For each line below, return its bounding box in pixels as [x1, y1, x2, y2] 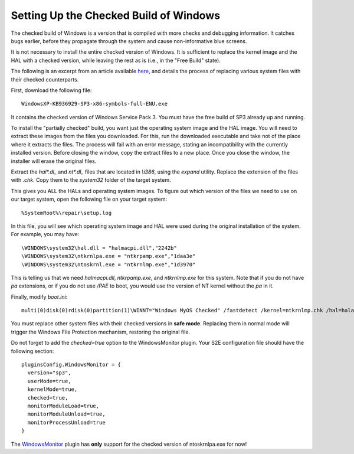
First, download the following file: [11, 86, 92, 94]
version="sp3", [27, 370, 71, 376]
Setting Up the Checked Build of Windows [11, 9, 221, 22]
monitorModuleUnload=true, [27, 411, 106, 417]
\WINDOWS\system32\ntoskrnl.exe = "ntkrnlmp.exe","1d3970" [21, 261, 196, 268]
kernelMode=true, [27, 386, 78, 393]
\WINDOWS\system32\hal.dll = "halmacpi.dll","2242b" [21, 244, 177, 251]
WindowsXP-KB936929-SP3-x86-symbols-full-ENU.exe [21, 100, 168, 107]
